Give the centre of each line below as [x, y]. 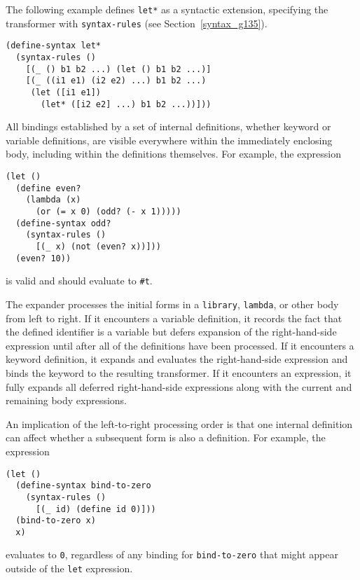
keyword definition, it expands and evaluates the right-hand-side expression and [177, 359]
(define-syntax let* [54, 46]
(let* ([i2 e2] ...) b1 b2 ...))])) [126, 104]
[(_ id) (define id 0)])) [96, 509]
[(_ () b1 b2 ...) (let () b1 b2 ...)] [118, 69]
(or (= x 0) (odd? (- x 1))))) [108, 212]
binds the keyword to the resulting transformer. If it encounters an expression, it [179, 372]
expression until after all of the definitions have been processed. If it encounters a [180, 345]
